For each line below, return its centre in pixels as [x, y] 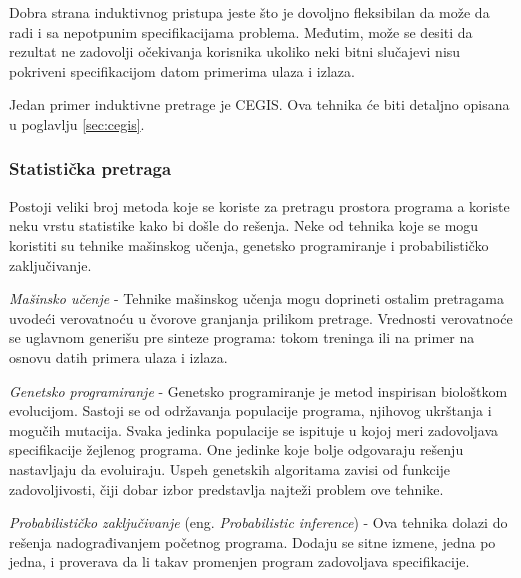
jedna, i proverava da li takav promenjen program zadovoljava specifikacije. [239, 561]
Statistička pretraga [90, 168]
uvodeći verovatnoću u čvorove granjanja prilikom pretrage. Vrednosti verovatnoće [261, 317]
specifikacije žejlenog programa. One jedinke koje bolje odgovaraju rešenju [236, 449]
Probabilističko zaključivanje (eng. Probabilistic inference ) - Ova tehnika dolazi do [258, 522]
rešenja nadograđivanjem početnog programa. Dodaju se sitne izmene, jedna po [252, 541]
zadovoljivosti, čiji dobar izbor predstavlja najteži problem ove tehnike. [226, 488]
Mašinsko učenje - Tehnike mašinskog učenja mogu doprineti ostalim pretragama [256, 298]
